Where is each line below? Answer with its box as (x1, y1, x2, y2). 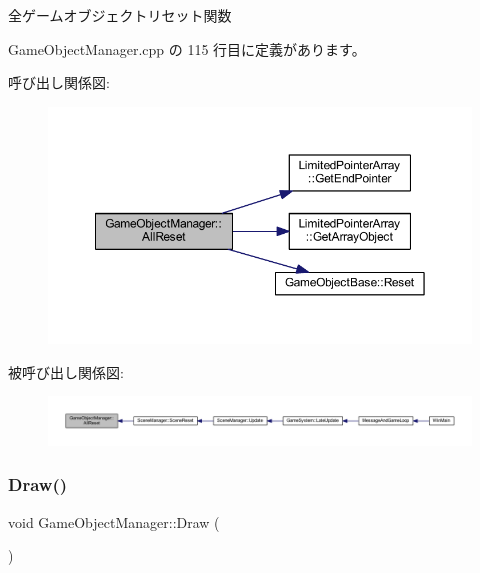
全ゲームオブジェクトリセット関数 (8, 5, 232, 25)
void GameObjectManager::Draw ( (8, 511, 220, 532)
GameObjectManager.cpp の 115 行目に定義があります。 (8, 38, 366, 59)
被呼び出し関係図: (8, 361, 124, 382)
